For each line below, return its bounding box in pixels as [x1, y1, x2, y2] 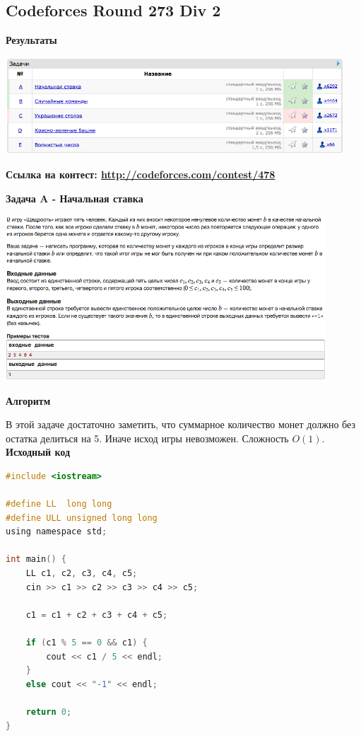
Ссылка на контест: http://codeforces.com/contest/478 [6, 167, 276, 182]
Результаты [6, 33, 57, 47]
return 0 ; [25, 706, 72, 717]
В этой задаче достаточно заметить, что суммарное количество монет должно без [6, 417, 355, 432]
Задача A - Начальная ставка [6, 190, 143, 205]
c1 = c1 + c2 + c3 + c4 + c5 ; [25, 609, 168, 620]
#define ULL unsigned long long [6, 512, 158, 523]
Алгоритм [6, 393, 51, 408]
